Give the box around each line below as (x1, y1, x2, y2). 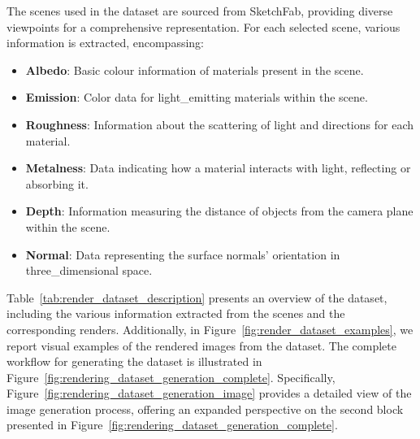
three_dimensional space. (25, 262, 153, 279)
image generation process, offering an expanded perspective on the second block (6, 400, 404, 417)
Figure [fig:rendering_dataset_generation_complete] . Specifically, (6, 368, 336, 385)
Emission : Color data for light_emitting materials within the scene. (25, 89, 368, 106)
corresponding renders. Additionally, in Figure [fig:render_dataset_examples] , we (6, 320, 414, 337)
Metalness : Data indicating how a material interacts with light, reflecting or (25, 159, 411, 176)
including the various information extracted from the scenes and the (6, 305, 345, 322)
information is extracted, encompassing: (6, 34, 204, 51)
